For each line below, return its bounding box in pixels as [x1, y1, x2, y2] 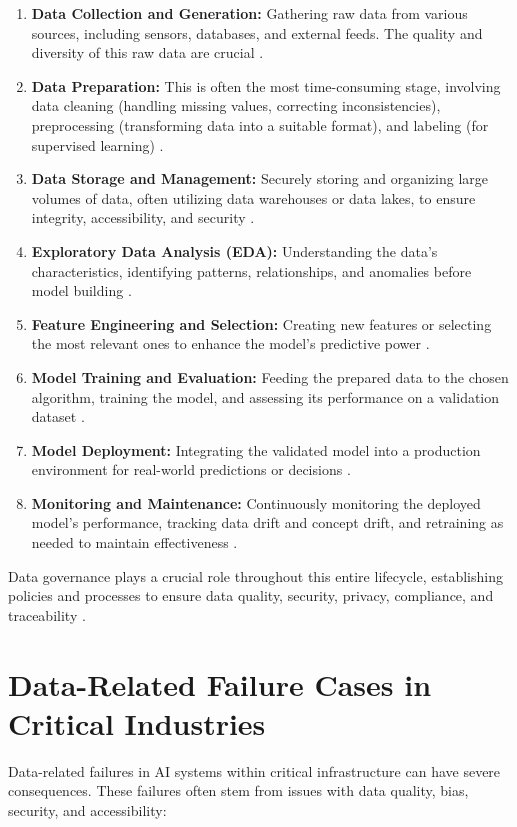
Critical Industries [8, 702, 266, 743]
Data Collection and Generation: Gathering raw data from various [31, 3, 468, 23]
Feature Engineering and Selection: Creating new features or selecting [31, 313, 492, 334]
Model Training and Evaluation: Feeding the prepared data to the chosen [31, 366, 509, 387]
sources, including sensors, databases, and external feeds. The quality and [31, 22, 483, 43]
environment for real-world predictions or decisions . [31, 459, 351, 480]
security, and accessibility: [8, 799, 167, 820]
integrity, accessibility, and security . [31, 207, 255, 228]
